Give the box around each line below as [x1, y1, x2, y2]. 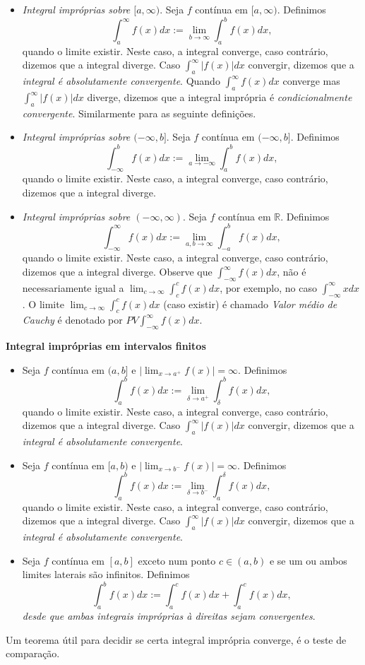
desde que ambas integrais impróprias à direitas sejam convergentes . [22, 608, 316, 623]
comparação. [6, 646, 60, 661]
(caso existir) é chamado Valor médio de [163, 296, 337, 311]
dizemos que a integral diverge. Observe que [22, 264, 213, 279]
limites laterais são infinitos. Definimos [22, 567, 190, 582]
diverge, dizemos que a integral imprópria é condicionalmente [87, 90, 352, 105]
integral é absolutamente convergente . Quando [22, 73, 220, 88]
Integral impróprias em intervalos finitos [6, 339, 206, 353]
